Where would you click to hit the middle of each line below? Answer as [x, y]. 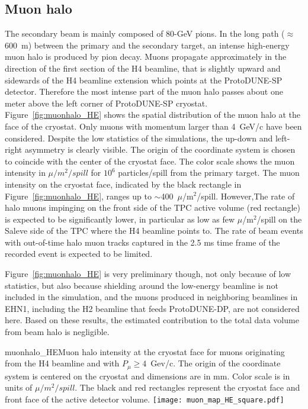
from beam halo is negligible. [57, 332]
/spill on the [279, 219]
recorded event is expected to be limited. [79, 254]
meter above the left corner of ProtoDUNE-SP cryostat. [106, 103]
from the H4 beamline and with [62, 363]
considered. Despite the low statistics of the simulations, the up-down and [139, 138]
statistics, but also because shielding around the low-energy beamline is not [142, 285]
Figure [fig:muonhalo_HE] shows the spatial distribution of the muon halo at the [153, 115]
